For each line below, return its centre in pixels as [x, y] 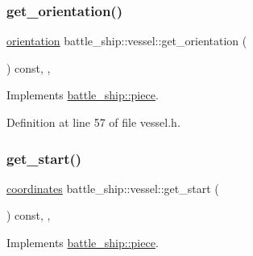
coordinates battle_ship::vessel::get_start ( [113, 188]
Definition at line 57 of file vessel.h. [93, 122]
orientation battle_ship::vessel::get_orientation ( [127, 41]
